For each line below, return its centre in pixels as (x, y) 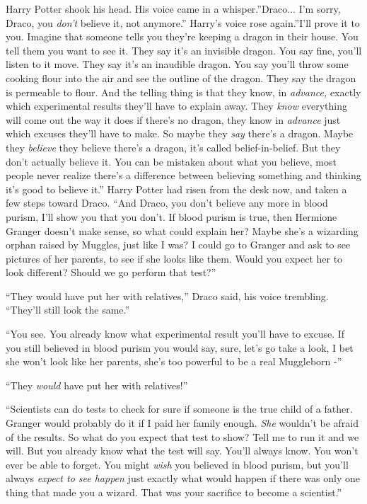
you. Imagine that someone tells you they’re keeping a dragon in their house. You (182, 36)
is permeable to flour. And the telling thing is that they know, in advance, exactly (183, 92)
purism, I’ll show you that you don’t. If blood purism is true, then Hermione (171, 216)
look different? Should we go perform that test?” (111, 272)
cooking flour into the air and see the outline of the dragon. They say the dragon (181, 78)
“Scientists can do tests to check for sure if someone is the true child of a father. (179, 409)
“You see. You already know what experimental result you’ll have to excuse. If (175, 334)
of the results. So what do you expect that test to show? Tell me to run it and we (182, 436)
